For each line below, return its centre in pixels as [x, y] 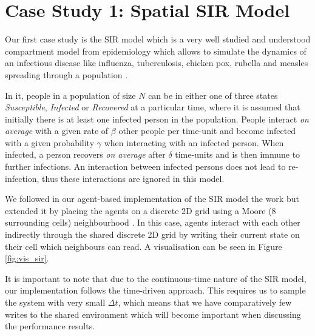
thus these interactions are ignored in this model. [133, 178]
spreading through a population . [66, 74]
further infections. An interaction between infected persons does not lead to [145, 166]
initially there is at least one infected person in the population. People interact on [157, 119]
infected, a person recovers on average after [85, 154]
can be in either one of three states [213, 95]
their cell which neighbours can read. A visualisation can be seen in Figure [144, 246]
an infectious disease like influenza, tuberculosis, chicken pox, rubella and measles [157, 63]
